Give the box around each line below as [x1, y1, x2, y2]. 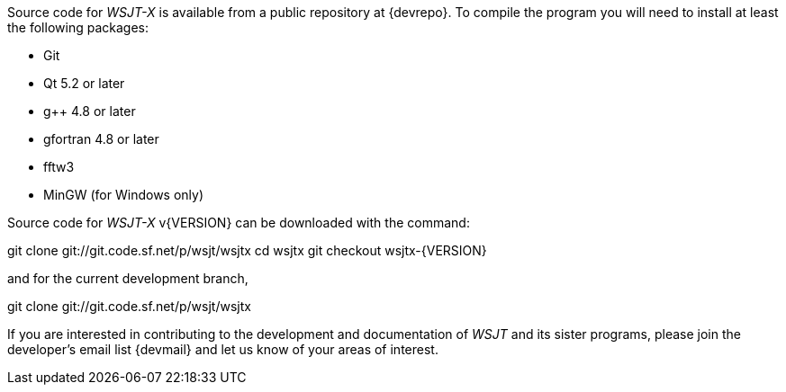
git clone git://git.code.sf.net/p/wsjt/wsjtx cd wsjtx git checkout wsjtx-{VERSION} [7, 243, 487, 258]
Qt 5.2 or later [43, 76, 125, 91]
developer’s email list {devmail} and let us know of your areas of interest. [7, 342, 438, 357]
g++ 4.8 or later [43, 103, 136, 119]
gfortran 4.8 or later [43, 131, 159, 147]
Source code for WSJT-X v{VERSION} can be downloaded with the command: [7, 215, 470, 230]
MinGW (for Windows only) [43, 187, 204, 202]
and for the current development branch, [7, 271, 248, 286]
